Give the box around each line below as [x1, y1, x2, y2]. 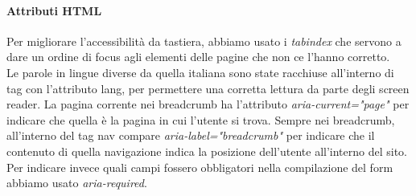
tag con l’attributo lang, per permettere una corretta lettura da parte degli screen [6, 80, 410, 96]
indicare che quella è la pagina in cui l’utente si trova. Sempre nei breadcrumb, [6, 111, 395, 128]
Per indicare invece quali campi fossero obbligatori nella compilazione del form [6, 158, 393, 175]
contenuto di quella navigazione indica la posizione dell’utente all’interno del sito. [6, 142, 408, 159]
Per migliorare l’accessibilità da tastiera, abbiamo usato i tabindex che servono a [6, 32, 402, 49]
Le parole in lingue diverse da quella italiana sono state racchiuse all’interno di [6, 63, 394, 80]
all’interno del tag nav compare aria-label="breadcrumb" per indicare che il [6, 127, 375, 144]
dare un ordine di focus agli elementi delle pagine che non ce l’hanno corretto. [6, 48, 390, 65]
